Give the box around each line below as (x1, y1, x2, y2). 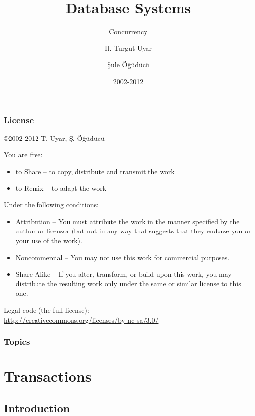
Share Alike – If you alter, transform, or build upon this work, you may (15, 269, 232, 279)
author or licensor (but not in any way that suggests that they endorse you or (15, 226, 251, 236)
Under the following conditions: (4, 199, 99, 210)
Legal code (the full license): (4, 304, 89, 315)
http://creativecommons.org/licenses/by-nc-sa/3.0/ (4, 314, 159, 324)
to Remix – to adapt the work (15, 183, 107, 193)
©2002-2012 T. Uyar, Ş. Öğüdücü (4, 133, 105, 143)
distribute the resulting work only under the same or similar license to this (15, 278, 241, 288)
